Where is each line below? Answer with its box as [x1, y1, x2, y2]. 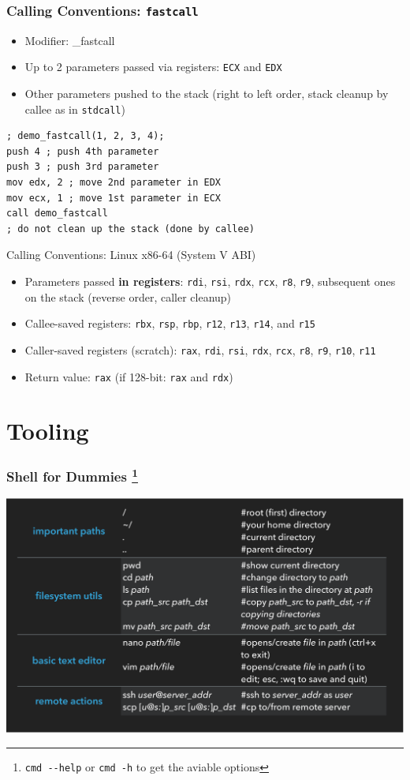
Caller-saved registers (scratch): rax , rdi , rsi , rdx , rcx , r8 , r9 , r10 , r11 [24, 341, 376, 358]
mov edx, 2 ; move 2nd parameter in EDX [6, 177, 222, 189]
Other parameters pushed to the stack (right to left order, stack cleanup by [24, 85, 389, 102]
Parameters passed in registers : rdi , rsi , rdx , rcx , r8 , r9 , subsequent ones [24, 273, 396, 290]
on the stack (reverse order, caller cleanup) [24, 288, 232, 305]
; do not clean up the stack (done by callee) [6, 223, 255, 234]
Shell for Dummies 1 [6, 464, 139, 486]
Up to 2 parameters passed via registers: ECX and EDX [24, 58, 282, 75]
